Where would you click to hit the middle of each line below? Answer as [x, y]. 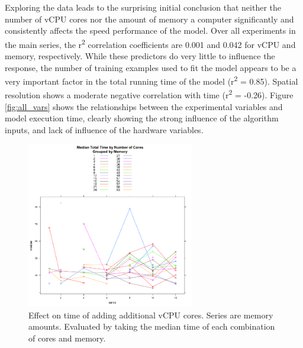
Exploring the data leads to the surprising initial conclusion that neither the [143, 7]
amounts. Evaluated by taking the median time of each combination [152, 326]
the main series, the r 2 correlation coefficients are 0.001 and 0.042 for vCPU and [150, 43]
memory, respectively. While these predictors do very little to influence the [140, 56]
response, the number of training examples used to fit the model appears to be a [151, 67]
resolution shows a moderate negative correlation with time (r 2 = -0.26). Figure [149, 94]
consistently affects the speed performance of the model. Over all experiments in [150, 30]
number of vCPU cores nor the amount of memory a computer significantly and [149, 19]
